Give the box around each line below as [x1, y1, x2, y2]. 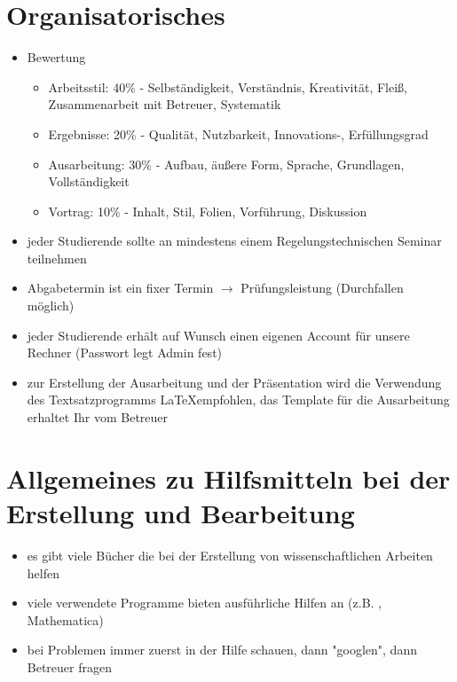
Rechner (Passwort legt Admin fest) [27, 343, 223, 362]
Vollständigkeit [48, 172, 130, 191]
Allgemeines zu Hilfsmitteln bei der [6, 459, 451, 496]
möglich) [27, 296, 75, 315]
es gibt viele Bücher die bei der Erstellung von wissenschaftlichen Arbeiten [27, 545, 433, 564]
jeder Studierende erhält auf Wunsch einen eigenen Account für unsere [27, 325, 410, 344]
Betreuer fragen [27, 657, 112, 676]
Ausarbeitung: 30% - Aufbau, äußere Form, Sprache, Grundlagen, [48, 154, 405, 173]
